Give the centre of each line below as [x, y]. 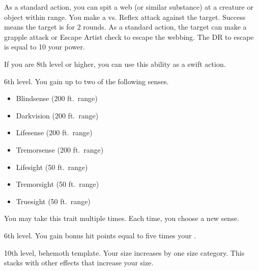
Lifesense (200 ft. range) [54, 132]
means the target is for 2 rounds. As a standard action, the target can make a [125, 27]
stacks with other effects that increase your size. [79, 263]
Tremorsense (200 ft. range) [60, 149]
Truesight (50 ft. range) [53, 201]
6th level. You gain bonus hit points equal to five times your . [100, 235]
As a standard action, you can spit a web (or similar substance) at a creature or [129, 7]
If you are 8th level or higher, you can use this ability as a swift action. [115, 64]
